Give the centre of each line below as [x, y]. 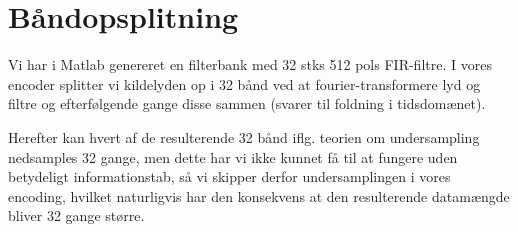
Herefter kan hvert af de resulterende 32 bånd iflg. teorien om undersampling [244, 136]
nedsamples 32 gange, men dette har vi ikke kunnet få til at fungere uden [233, 156]
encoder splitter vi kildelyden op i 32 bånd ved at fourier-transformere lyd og [244, 83]
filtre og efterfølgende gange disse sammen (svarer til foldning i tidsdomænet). [247, 103]
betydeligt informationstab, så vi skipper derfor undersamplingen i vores [229, 176]
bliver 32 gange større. [76, 215]
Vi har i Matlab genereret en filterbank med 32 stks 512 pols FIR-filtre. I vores [250, 64]
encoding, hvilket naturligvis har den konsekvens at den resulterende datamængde [259, 195]
